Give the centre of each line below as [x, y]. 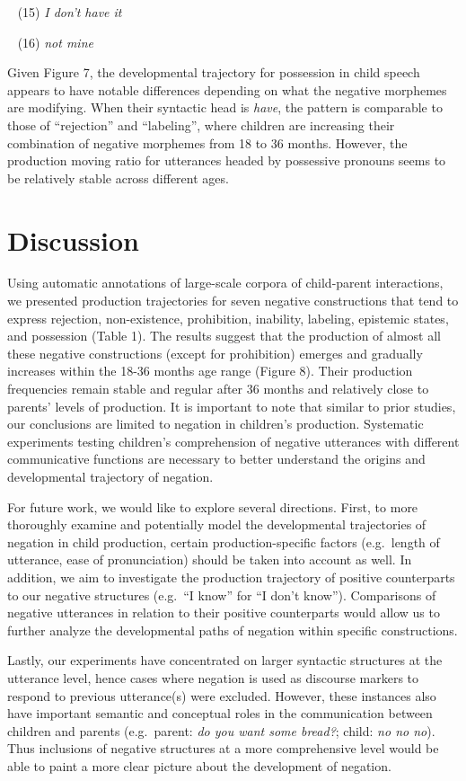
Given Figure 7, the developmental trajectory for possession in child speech [214, 72]
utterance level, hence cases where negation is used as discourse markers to [213, 677]
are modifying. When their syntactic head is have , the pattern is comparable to [225, 107]
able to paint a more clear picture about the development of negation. [199, 765]
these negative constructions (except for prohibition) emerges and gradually [215, 353]
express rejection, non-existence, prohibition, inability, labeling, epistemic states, [228, 318]
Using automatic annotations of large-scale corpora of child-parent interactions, [225, 283]
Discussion [73, 240]
